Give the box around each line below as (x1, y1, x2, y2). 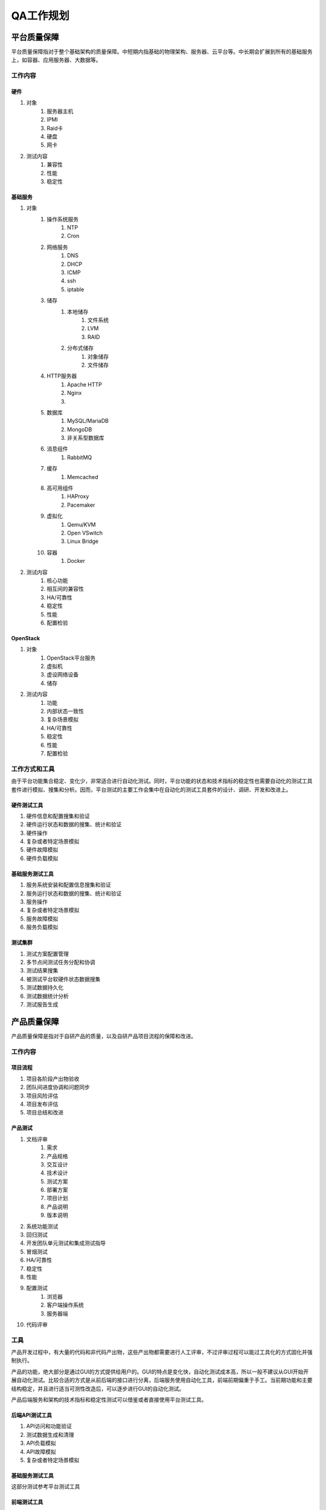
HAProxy (67, 493, 89, 500)
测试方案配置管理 (26, 950, 69, 957)
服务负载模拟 (26, 924, 59, 931)
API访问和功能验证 (26, 1422, 72, 1430)
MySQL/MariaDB (67, 417, 109, 425)
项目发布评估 (26, 1100, 59, 1108)
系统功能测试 (26, 1222, 59, 1230)
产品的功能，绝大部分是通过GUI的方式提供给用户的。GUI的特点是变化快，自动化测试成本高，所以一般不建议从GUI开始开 (11, 1368, 309, 1375)
